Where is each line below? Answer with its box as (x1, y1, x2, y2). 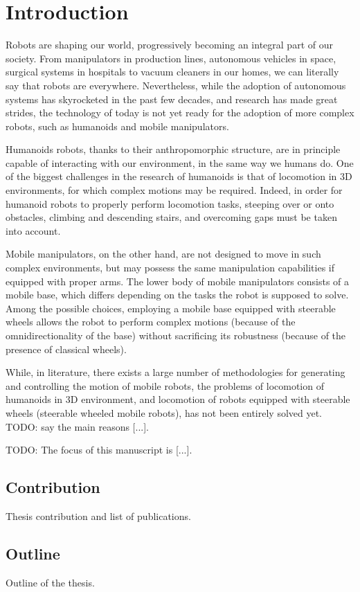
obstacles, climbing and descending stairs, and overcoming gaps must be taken (6, 210, 337, 224)
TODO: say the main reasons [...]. (6, 419, 149, 433)
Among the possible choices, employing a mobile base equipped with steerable (6, 301, 336, 315)
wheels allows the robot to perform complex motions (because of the (6, 314, 296, 329)
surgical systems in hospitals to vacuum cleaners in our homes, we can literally (6, 64, 339, 79)
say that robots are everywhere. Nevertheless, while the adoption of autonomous (6, 78, 346, 92)
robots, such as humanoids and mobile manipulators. (6, 118, 229, 133)
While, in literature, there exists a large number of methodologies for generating (6, 365, 345, 379)
